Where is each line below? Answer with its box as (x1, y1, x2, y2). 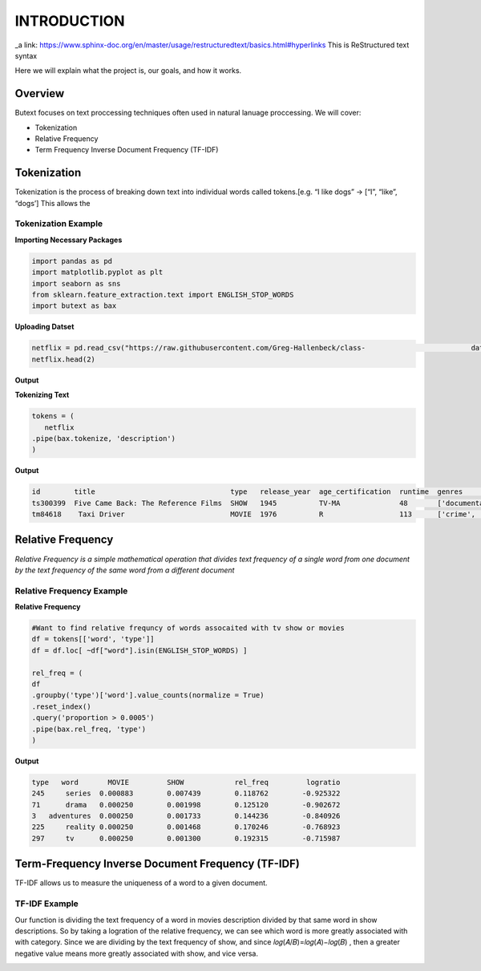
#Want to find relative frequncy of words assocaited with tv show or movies (31, 624, 345, 633)
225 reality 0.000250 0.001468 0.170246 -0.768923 (31, 823, 341, 831)
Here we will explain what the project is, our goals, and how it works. (14, 66, 242, 75)
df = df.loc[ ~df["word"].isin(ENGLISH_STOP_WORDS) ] (31, 645, 248, 655)
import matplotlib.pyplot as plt (31, 268, 164, 277)
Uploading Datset (14, 322, 75, 332)
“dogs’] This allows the (14, 198, 91, 208)
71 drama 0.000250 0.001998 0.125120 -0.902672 (31, 800, 341, 809)
